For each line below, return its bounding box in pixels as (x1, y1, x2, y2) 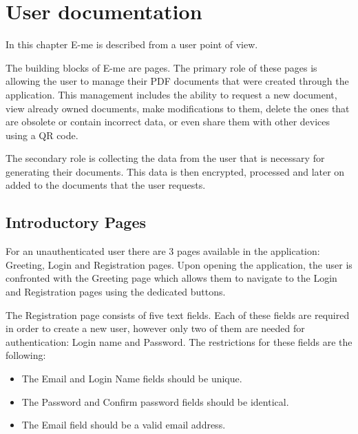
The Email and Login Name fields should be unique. (21, 371, 242, 386)
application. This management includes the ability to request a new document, (6, 87, 337, 101)
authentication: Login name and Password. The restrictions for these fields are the (6, 334, 352, 349)
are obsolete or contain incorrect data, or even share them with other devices (6, 114, 330, 129)
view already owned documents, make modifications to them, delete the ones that (6, 101, 350, 115)
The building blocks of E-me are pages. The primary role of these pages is (6, 60, 317, 74)
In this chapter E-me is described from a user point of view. (6, 37, 258, 52)
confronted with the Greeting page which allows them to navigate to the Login (6, 271, 337, 285)
